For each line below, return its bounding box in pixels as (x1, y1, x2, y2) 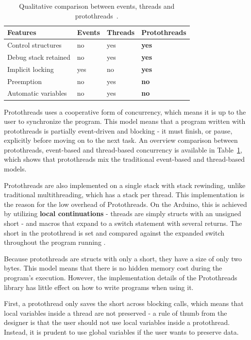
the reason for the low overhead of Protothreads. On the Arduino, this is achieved (4, 199, 247, 209)
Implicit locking (7, 64, 54, 74)
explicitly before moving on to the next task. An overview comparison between (4, 135, 238, 145)
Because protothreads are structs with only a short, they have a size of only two (4, 253, 242, 263)
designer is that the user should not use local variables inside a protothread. (4, 317, 230, 327)
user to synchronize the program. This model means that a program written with (4, 116, 246, 126)
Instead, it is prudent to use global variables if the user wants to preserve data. (4, 326, 239, 337)
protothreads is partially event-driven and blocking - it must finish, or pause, (4, 125, 233, 136)
